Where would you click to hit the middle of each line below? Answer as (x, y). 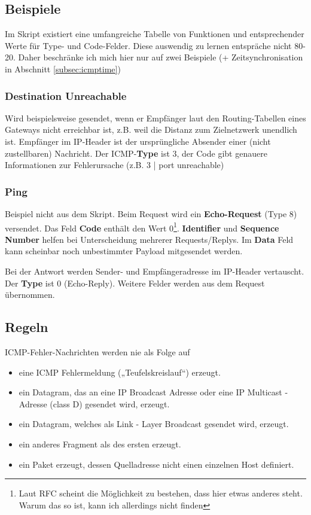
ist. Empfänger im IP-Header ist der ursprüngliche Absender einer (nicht (138, 141)
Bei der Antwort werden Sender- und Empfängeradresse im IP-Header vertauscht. (155, 271)
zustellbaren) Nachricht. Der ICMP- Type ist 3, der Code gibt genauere (136, 153)
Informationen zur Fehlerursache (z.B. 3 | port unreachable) (115, 165)
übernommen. (30, 295)
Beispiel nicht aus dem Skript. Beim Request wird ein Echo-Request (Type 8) (151, 213)
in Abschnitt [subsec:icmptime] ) (63, 68)
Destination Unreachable (66, 95)
